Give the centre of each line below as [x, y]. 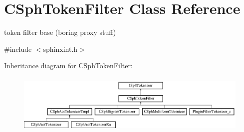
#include [18, 49]
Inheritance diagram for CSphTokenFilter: [68, 66]
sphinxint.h [60, 49]
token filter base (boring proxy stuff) [60, 32]
